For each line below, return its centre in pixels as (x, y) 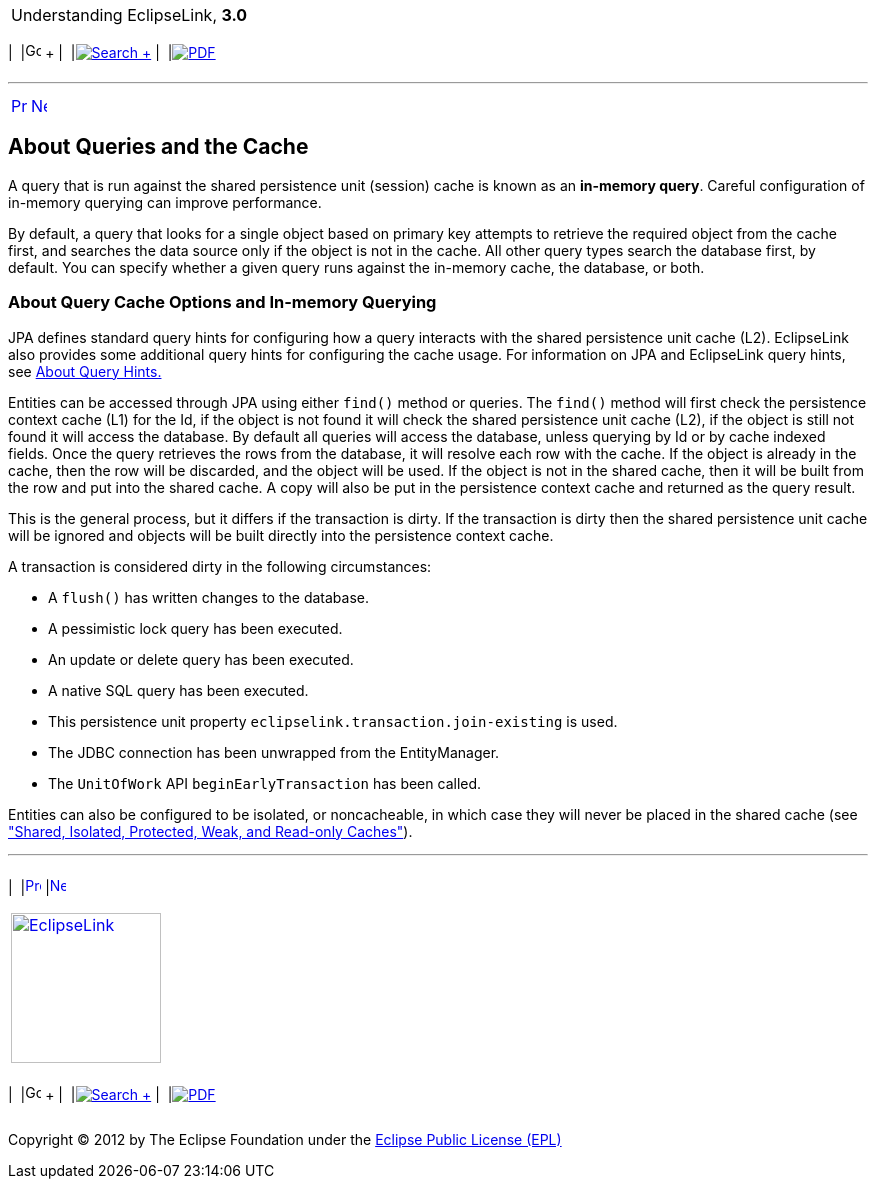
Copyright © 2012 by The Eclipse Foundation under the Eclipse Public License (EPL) (285, 1139)
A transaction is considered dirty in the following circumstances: (220, 566)
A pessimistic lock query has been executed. (195, 628)
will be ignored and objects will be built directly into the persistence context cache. (281, 535)
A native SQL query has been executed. (178, 690)
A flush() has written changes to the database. (208, 597)
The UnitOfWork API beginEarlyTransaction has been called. (265, 783)
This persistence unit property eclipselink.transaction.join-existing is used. (333, 721)
